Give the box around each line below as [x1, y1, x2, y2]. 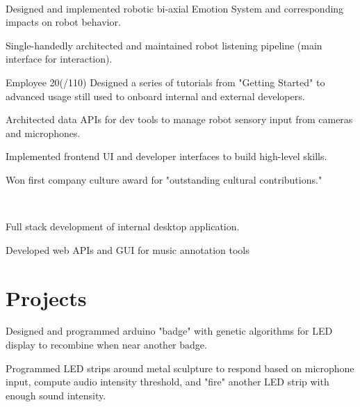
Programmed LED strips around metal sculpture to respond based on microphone [6, 360, 354, 375]
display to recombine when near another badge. [6, 337, 207, 352]
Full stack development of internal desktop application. [6, 219, 240, 234]
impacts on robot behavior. [6, 15, 121, 29]
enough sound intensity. [6, 388, 106, 402]
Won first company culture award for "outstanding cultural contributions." [6, 172, 322, 186]
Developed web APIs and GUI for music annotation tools [6, 242, 249, 257]
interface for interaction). [6, 51, 113, 66]
